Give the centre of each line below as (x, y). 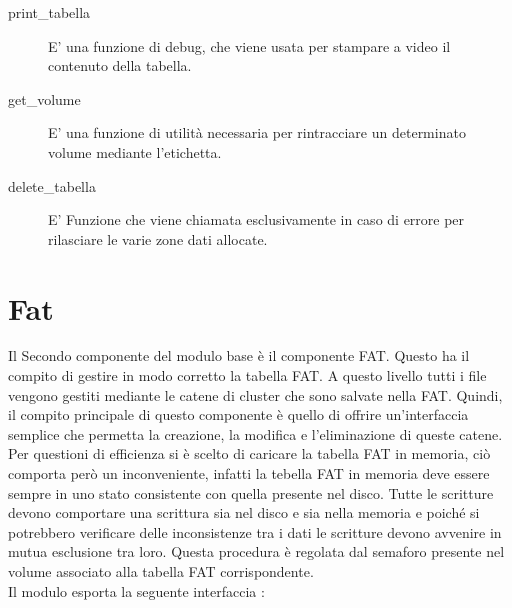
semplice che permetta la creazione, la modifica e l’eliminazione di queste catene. (255, 433)
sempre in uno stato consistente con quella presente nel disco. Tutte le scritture (251, 492)
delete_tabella (52, 185)
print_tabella (49, 12)
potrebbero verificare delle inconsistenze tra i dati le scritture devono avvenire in (255, 531)
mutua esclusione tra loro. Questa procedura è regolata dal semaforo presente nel (256, 551)
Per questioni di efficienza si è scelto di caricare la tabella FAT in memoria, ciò (249, 453)
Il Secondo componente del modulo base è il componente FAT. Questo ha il (239, 355)
